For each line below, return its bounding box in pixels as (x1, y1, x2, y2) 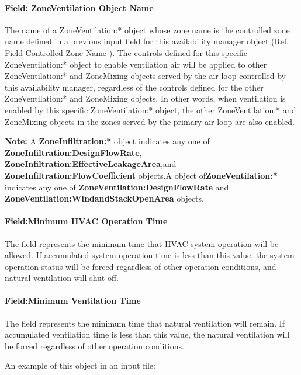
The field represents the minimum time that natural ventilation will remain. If (5, 317, 285, 329)
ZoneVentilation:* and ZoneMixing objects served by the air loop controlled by (5, 70, 286, 82)
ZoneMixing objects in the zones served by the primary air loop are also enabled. (5, 115, 295, 127)
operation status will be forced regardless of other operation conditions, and (5, 260, 276, 272)
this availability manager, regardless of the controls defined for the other (5, 81, 264, 93)
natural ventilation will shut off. (5, 272, 119, 284)
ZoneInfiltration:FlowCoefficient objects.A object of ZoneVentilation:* (5, 169, 278, 181)
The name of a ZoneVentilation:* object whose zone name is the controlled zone (5, 23, 290, 36)
